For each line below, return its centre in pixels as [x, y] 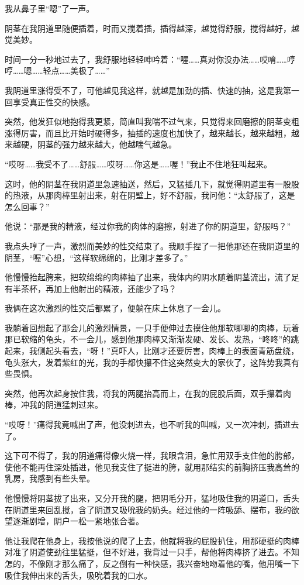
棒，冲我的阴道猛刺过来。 [54, 405]
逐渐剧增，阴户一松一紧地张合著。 [78, 521]
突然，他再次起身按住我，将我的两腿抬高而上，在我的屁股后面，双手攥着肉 [148, 393]
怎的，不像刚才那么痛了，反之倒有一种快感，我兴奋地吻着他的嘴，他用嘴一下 [152, 563]
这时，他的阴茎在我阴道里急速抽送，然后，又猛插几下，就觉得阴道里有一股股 [152, 183]
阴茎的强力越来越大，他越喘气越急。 [107, 144]
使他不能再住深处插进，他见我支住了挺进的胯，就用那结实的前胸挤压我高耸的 [152, 467]
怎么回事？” [27, 206]
